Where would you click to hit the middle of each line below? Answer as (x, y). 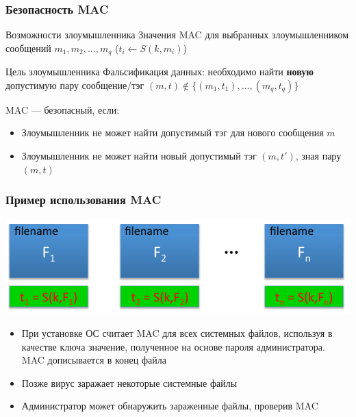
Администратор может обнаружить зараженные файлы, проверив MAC (170, 406)
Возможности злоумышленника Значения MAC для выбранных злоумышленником (177, 35)
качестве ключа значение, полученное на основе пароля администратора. (173, 346)
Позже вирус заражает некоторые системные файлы (129, 382)
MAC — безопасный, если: (63, 109)
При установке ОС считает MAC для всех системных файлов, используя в (177, 333)
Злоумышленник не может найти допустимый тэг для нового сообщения (173, 132)
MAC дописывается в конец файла (94, 360)
